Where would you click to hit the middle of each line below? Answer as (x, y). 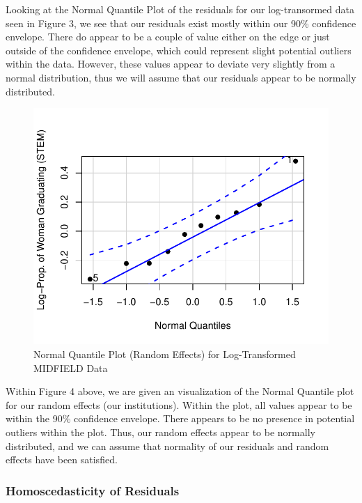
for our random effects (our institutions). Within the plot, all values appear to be (179, 404)
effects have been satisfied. (62, 459)
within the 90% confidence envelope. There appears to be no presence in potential (180, 418)
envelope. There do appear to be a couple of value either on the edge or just (168, 37)
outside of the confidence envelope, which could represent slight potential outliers (179, 50)
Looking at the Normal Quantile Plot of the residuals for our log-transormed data (180, 9)
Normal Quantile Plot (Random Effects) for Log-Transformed (165, 354)
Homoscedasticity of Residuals (93, 490)
